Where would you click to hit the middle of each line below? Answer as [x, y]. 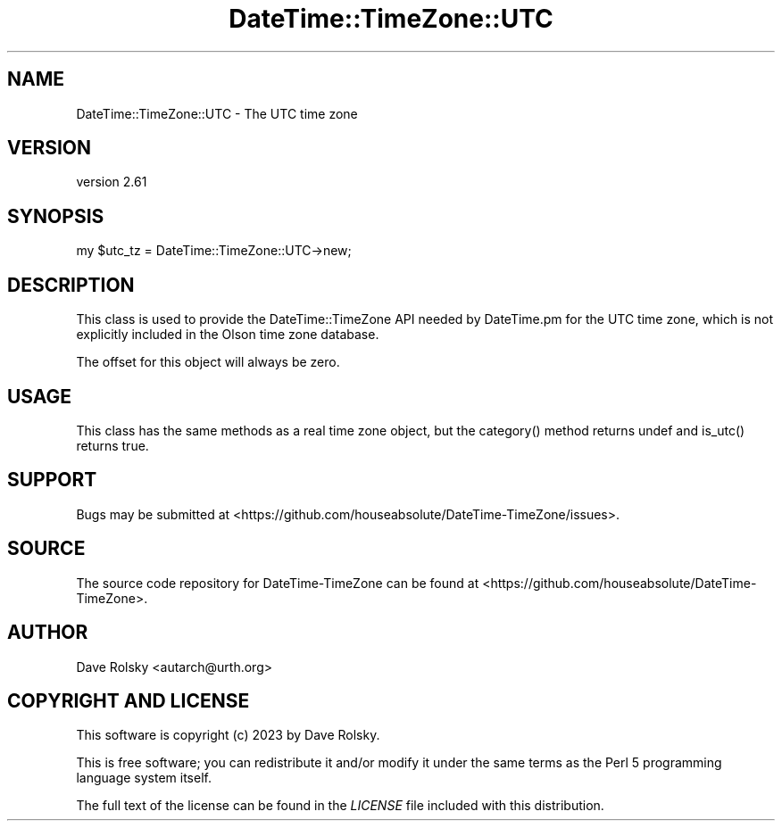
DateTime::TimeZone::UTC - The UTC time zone [217, 113]
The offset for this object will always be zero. [208, 362]
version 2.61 [112, 182]
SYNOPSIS [56, 216]
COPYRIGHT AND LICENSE [129, 700]
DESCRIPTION [71, 285]
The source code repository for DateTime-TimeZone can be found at [278, 583]
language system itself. [144, 778]
